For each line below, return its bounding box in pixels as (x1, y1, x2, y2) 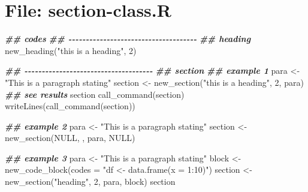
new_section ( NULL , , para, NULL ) (5, 131, 135, 144)
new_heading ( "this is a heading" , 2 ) (5, 44, 137, 56)
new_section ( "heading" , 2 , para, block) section (5, 175, 176, 188)
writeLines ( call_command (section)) (5, 100, 135, 112)
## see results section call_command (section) (5, 88, 185, 100)
